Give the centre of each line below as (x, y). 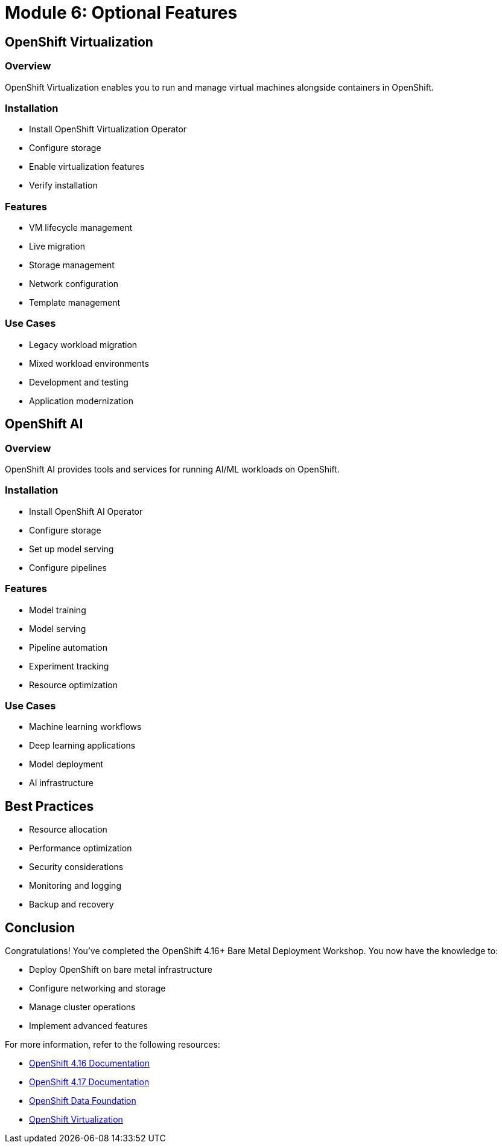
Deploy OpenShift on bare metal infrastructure (121, 969)
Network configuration (74, 284)
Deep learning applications (82, 746)
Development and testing (79, 382)
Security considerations (76, 867)
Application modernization (81, 401)
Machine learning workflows (85, 727)
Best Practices (49, 806)
